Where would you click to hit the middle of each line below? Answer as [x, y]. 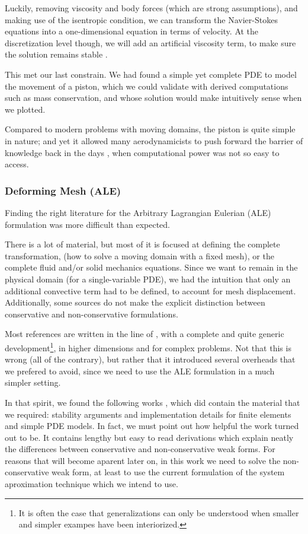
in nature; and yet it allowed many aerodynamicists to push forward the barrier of [154, 140]
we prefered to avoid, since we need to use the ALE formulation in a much [140, 371]
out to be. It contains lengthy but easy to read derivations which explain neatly [149, 437]
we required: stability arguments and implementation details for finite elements [148, 414]
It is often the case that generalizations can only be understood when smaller [159, 512]
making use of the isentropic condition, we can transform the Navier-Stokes [141, 19]
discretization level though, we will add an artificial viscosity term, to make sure [150, 42]
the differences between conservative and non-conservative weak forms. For [140, 449]
